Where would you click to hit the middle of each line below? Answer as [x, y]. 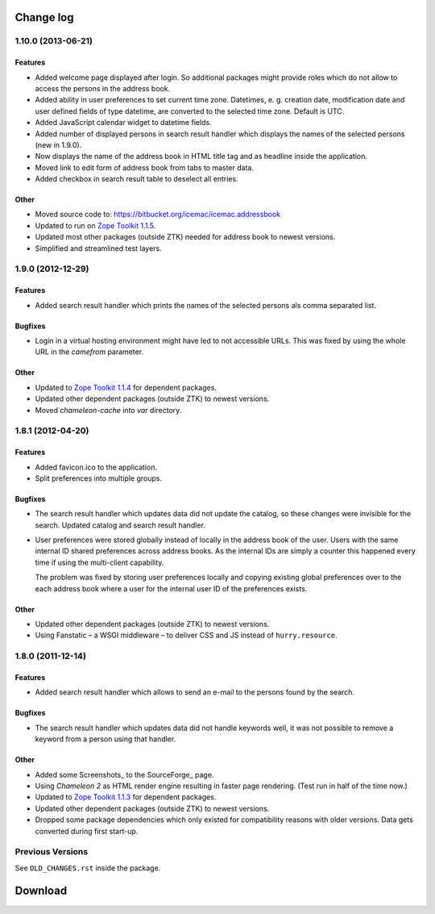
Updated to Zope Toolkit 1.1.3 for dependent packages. [126, 797]
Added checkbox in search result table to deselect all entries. [137, 179]
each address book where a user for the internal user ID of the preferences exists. [171, 588]
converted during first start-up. [87, 831]
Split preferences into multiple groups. [99, 478]
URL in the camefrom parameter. [89, 352]
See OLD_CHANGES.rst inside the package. [88, 868]
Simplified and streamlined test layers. [99, 248]
